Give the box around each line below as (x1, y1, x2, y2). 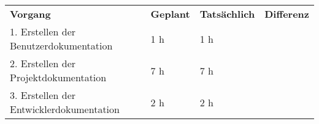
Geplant (150, 7, 190, 21)
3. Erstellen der (10, 88, 76, 102)
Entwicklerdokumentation (10, 102, 120, 116)
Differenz (264, 7, 309, 21)
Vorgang (10, 7, 51, 21)
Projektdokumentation (10, 70, 107, 84)
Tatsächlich (199, 7, 255, 21)
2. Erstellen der (10, 56, 76, 70)
